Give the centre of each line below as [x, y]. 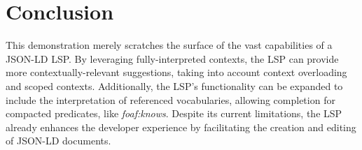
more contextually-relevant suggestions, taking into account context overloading [176, 72]
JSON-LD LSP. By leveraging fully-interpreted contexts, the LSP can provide [172, 58]
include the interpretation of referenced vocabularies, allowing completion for [170, 99]
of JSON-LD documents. [58, 141]
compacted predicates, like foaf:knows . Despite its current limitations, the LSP [174, 113]
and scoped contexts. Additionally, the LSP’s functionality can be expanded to [174, 85]
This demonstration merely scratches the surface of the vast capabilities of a [169, 45]
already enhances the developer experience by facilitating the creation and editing [181, 127]
